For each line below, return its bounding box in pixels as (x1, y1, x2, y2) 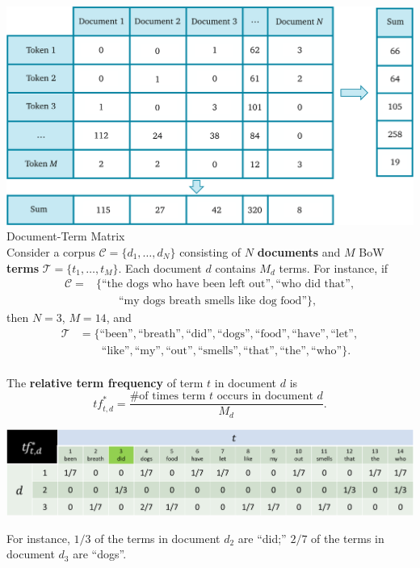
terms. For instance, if (279, 259, 388, 276)
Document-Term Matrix (6, 228, 125, 244)
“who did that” (275, 278, 351, 290)
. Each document (118, 259, 202, 276)
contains (215, 259, 256, 276)
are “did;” (237, 529, 287, 546)
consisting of (179, 243, 241, 260)
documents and (257, 243, 341, 260)
